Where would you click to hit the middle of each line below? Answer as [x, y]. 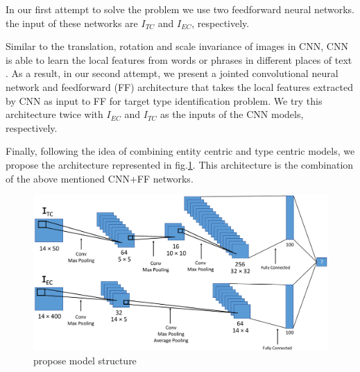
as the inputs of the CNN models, [232, 114]
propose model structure [85, 360]
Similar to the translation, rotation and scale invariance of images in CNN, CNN [177, 46]
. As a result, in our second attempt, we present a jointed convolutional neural [172, 73]
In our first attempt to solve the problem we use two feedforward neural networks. [180, 9]
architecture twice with [54, 114]
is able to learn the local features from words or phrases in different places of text [179, 59]
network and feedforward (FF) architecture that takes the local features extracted [179, 86]
